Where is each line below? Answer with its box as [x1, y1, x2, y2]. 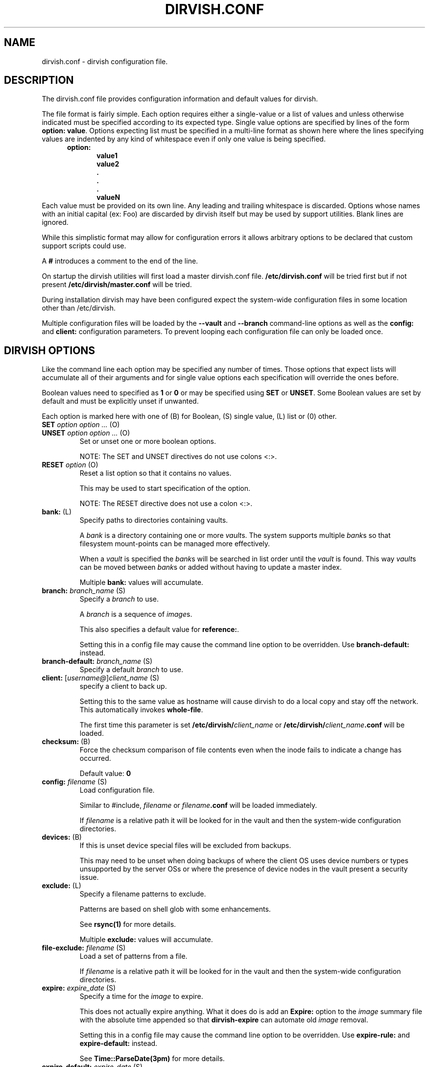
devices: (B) [42, 833, 82, 842]
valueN [96, 193, 120, 202]
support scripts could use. [42, 242, 126, 250]
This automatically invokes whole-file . [79, 705, 203, 714]
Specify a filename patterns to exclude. [79, 890, 206, 898]
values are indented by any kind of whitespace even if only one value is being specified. [42, 135, 326, 144]
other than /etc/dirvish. [42, 304, 116, 313]
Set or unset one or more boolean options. [79, 437, 216, 446]
